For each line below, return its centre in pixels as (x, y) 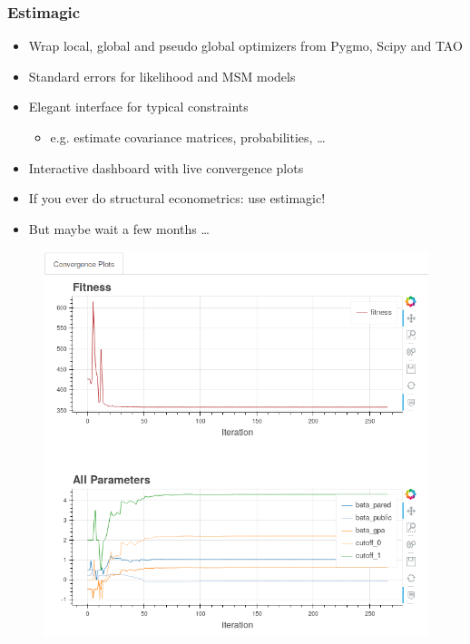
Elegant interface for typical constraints (138, 107)
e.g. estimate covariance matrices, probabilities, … (188, 137)
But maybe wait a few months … (119, 228)
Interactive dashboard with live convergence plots (166, 167)
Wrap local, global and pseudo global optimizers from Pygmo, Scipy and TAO (245, 46)
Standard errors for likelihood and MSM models (162, 76)
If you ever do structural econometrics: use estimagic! (177, 198)
